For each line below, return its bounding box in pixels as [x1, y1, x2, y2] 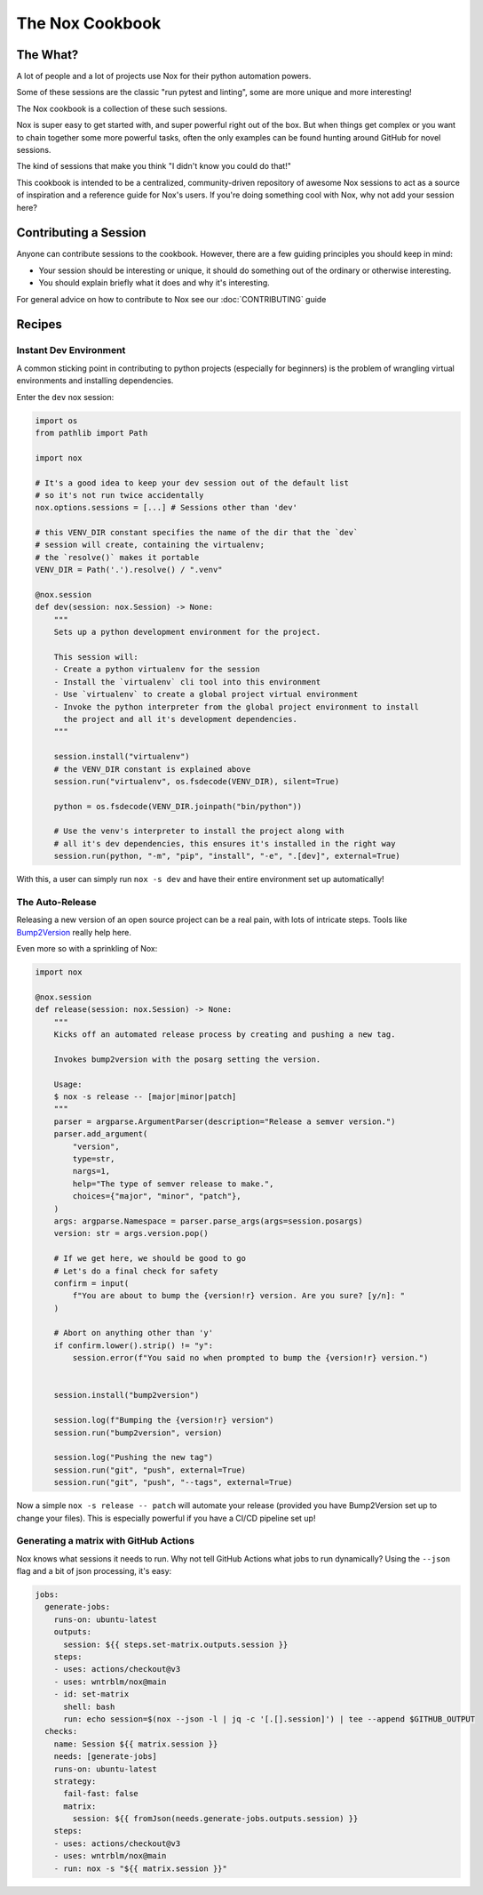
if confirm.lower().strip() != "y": [53, 1340, 213, 1351]
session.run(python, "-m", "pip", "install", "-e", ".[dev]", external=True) [53, 851, 401, 862]
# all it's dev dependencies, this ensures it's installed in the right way [53, 839, 396, 848]
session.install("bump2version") [53, 1390, 200, 1401]
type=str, [72, 1154, 115, 1164]
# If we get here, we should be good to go [53, 1254, 246, 1264]
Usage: [53, 1079, 83, 1089]
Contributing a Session [16, 225, 146, 240]
